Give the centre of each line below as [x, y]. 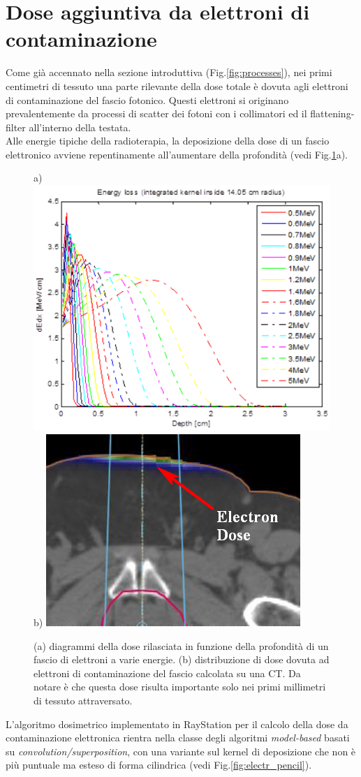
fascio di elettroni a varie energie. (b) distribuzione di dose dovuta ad [182, 659]
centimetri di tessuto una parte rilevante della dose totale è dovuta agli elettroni [177, 86]
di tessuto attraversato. [83, 700]
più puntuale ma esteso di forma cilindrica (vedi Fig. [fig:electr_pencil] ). [159, 765]
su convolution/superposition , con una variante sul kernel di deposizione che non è [181, 751]
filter [16, 127]
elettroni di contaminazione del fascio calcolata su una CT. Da [167, 673]
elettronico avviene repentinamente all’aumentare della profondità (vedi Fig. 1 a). [177, 154]
